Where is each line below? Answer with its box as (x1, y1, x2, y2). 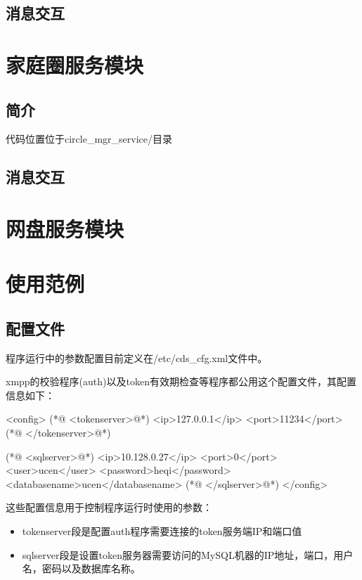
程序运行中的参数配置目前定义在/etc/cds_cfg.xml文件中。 (6, 350, 268, 365)
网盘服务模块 (6, 214, 124, 243)
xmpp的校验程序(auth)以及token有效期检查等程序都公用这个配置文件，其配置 (6, 374, 356, 389)
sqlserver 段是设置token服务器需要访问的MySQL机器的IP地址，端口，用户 (22, 547, 354, 562)
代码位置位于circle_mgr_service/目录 (6, 131, 173, 146)
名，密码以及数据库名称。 (22, 561, 141, 576)
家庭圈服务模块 (6, 50, 144, 79)
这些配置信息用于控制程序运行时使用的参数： (6, 500, 212, 515)
